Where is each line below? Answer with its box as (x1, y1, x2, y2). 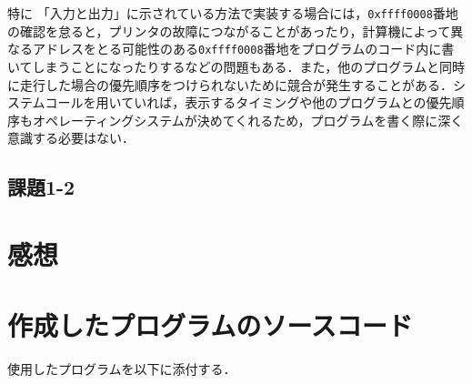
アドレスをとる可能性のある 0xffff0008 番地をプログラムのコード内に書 (32, 39, 455, 58)
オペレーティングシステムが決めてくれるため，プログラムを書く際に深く (32, 110, 464, 129)
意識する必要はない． (7, 128, 135, 147)
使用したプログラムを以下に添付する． (7, 359, 236, 379)
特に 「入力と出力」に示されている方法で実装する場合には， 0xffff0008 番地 (7, 4, 458, 22)
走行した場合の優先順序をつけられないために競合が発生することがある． (19, 75, 453, 94)
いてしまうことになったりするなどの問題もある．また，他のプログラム (7, 56, 427, 76)
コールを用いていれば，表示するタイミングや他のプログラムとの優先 (45, 93, 452, 112)
